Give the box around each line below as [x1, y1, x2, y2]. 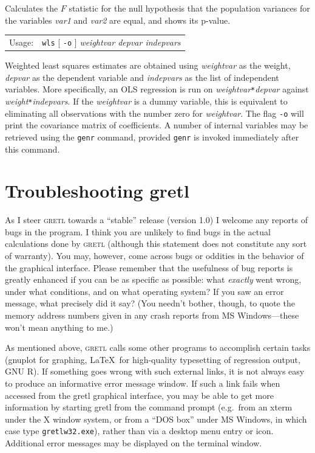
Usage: [9, 35, 34, 48]
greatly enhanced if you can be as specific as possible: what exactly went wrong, [5, 273, 302, 286]
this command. [5, 142, 60, 155]
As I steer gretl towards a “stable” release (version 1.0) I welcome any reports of [5, 213, 308, 226]
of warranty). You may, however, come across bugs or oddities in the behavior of [5, 249, 304, 261]
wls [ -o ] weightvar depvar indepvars [42, 35, 181, 48]
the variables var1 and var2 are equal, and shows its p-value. [5, 13, 231, 26]
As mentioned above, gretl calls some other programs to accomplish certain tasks [5, 341, 311, 354]
